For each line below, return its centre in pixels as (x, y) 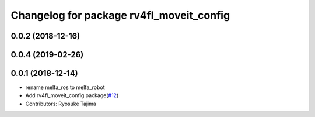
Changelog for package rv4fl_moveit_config (120, 15)
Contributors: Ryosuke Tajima (61, 104)
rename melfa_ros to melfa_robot (65, 87)
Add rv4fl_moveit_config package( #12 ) (72, 95)
